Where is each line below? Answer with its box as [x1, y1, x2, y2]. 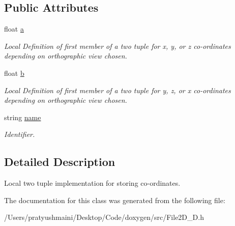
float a [4, 23, 24, 34]
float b [4, 67, 24, 78]
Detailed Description [4, 154, 115, 169]
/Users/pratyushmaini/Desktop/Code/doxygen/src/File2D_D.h [4, 212, 204, 222]
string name [4, 111, 41, 122]
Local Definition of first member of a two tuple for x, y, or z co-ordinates [4, 40, 231, 51]
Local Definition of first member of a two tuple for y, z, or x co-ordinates [4, 84, 231, 95]
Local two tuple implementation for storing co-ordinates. [4, 178, 181, 188]
